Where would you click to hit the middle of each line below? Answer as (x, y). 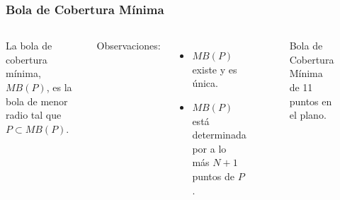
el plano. (308, 115)
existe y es (215, 69)
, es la (59, 87)
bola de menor (37, 101)
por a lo (209, 148)
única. (205, 83)
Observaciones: (129, 46)
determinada (219, 135)
